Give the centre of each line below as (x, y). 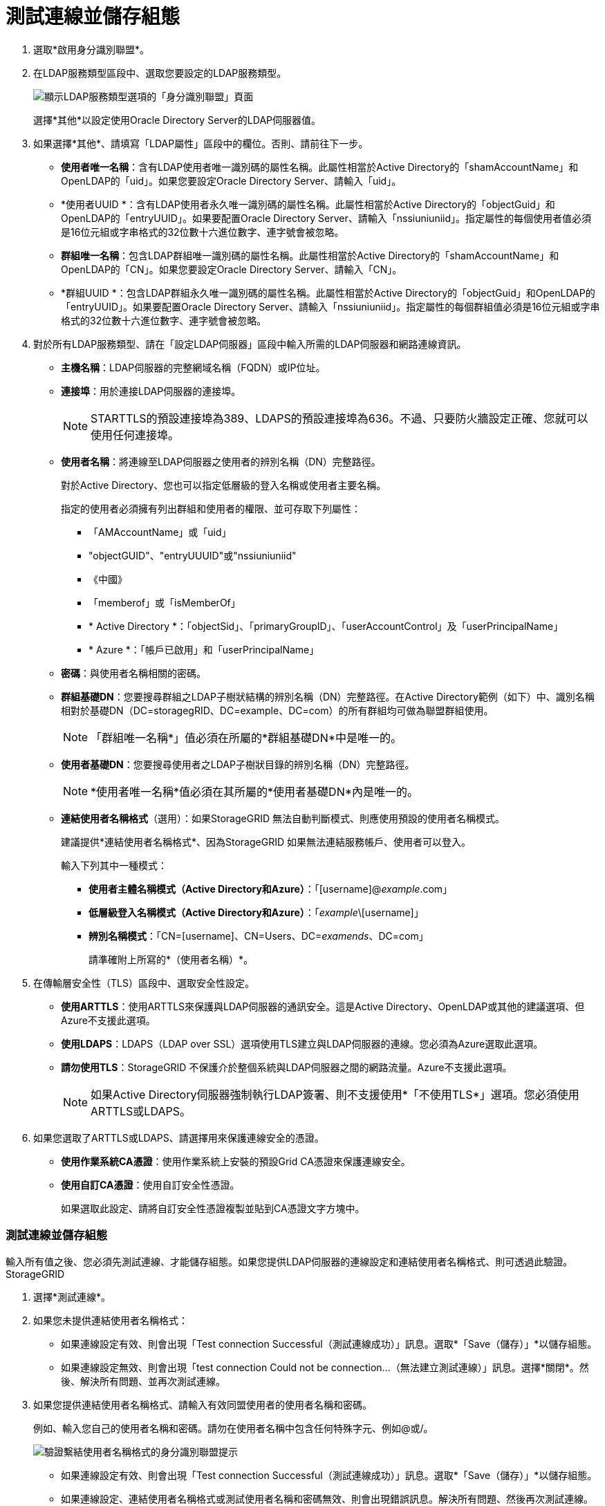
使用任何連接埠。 (135, 435)
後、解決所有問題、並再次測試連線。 (143, 1381)
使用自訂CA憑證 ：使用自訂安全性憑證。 (150, 1184)
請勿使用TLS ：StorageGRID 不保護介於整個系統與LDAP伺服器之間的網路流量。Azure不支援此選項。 (287, 1067)
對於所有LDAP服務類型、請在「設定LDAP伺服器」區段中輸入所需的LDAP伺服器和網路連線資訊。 (250, 344)
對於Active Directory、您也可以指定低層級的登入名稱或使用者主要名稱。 (224, 485)
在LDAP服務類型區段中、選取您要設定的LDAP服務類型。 (160, 73)
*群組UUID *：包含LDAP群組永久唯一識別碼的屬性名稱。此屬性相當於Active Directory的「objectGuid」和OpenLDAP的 (328, 292)
